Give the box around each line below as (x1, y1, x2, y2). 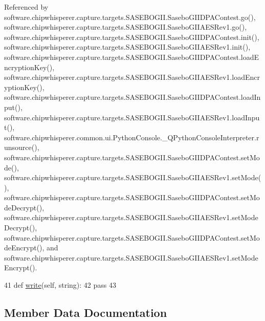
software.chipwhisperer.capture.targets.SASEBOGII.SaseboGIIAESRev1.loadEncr (4, 72, 260, 82)
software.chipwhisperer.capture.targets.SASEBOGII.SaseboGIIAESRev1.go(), (4, 22, 247, 32)
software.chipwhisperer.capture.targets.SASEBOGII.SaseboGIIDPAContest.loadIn (4, 92, 261, 102)
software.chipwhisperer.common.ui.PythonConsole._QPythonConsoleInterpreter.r (4, 132, 259, 142)
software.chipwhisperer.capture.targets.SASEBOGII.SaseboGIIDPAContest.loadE (4, 51, 259, 62)
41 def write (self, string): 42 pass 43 (4, 280, 116, 290)
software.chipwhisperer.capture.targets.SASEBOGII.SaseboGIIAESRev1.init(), (4, 41, 251, 52)
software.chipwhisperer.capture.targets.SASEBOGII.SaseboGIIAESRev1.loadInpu (4, 112, 260, 122)
